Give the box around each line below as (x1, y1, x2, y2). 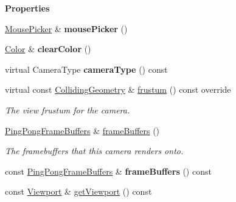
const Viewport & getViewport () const (5, 185, 152, 198)
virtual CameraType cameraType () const (5, 62, 168, 75)
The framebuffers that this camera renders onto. (5, 144, 184, 157)
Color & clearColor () (5, 42, 91, 55)
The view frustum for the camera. (5, 103, 130, 116)
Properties (5, 2, 50, 14)
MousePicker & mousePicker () (5, 22, 128, 35)
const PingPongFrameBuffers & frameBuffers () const (5, 164, 212, 177)
